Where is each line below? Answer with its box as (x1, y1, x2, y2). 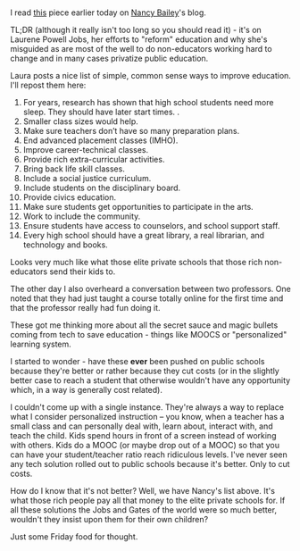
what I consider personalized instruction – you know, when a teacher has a (10, 412, 285, 422)
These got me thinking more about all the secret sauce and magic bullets (10, 320, 279, 330)
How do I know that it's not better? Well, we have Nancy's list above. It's (10, 486, 276, 497)
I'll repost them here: (10, 79, 87, 91)
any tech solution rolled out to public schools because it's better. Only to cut (10, 459, 290, 470)
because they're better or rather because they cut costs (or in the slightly (10, 365, 279, 377)
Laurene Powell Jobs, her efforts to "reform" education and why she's (10, 34, 268, 45)
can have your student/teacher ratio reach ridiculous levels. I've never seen (10, 449, 288, 460)
